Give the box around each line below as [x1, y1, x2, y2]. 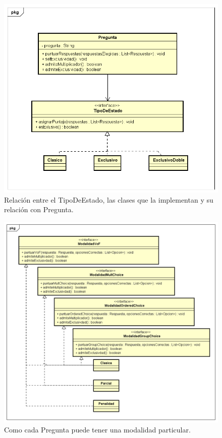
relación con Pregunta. [4, 204, 74, 215]
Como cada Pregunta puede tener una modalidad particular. [4, 424, 191, 434]
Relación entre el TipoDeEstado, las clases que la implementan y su [4, 194, 213, 205]
